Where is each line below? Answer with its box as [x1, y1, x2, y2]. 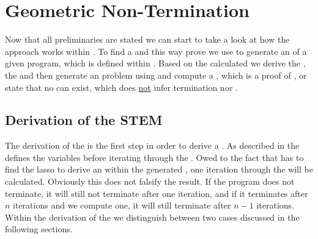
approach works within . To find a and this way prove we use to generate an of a [5, 45, 307, 57]
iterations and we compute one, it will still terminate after [13, 199, 231, 212]
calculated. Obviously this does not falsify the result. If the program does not [5, 175, 295, 188]
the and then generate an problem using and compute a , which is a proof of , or [5, 68, 307, 81]
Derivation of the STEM [5, 110, 163, 129]
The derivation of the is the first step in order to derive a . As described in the [5, 139, 300, 152]
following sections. [5, 223, 73, 235]
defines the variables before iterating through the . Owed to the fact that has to [5, 151, 304, 163]
